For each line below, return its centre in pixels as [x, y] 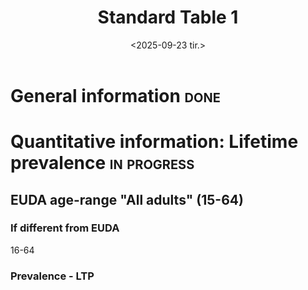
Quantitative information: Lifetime [154, 142]
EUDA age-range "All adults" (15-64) [127, 199]
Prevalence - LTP [52, 276]
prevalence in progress [102, 163]
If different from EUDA [65, 228]
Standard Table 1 [168, 17]
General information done [115, 95]
